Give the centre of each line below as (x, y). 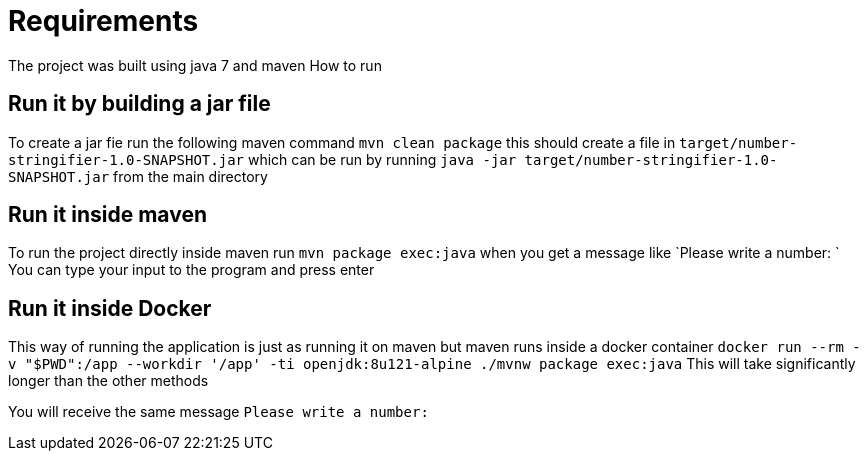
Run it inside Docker (110, 308)
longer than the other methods (108, 381)
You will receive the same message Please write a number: (218, 412)
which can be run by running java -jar (382, 159)
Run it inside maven (107, 215)
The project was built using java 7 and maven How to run (195, 65)
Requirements (103, 21)
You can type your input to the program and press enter (191, 270)
